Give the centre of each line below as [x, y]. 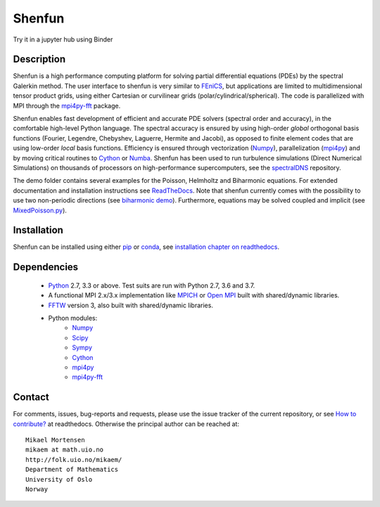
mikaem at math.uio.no [65, 450]
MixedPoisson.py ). [40, 210]
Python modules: [73, 318]
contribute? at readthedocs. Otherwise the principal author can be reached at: [126, 424]
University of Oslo [59, 479]
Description [39, 59]
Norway [37, 489]
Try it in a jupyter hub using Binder [63, 39]
